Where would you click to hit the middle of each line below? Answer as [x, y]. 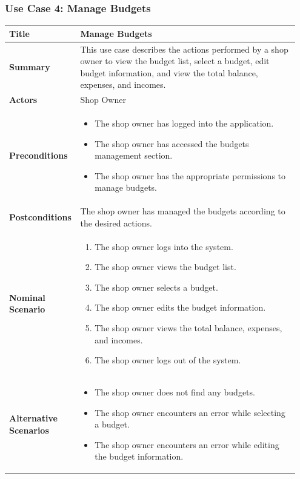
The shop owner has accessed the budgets [172, 143]
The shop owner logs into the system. [164, 246]
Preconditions [38, 155]
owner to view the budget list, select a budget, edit [175, 61]
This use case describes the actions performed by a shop [184, 49]
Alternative [33, 418]
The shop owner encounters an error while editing [187, 444]
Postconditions [40, 217]
